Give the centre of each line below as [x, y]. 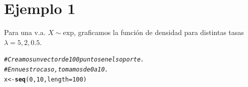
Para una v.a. [25, 32]
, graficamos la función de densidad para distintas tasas [159, 32]
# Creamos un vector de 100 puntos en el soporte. [74, 60]
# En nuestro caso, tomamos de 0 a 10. [56, 69]
